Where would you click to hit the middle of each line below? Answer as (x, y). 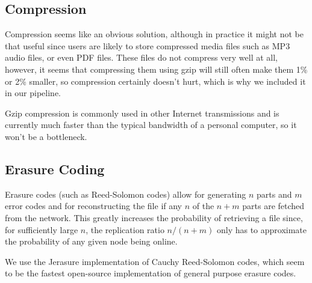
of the (203, 206)
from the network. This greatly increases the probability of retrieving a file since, (154, 217)
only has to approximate (262, 229)
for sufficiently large (42, 229)
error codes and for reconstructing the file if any (94, 206)
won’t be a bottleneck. (46, 136)
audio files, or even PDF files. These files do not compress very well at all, (141, 57)
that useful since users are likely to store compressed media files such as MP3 (148, 45)
